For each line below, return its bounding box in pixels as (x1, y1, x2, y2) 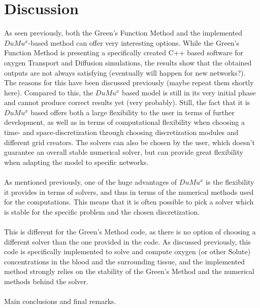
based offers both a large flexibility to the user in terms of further (30, 107, 235, 117)
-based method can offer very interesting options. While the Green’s (28, 37, 240, 48)
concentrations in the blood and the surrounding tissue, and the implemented (4, 256, 245, 266)
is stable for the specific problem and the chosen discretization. (4, 206, 200, 217)
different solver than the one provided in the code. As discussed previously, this (4, 236, 251, 247)
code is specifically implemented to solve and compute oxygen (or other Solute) (4, 246, 251, 257)
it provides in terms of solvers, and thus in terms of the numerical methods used (4, 186, 254, 197)
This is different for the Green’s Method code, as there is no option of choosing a (4, 226, 256, 236)
